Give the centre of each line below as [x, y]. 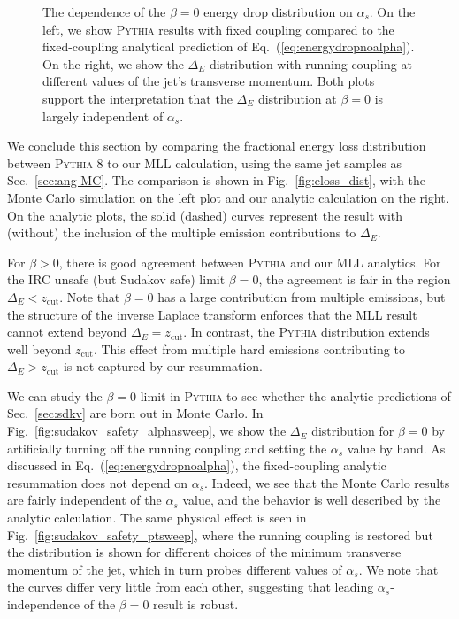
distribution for [353, 431]
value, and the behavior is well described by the [312, 500]
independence [44, 604]
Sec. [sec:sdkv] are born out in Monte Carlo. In [135, 413]
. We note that [398, 569]
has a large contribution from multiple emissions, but [302, 296]
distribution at [297, 98]
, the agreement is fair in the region [355, 279]
